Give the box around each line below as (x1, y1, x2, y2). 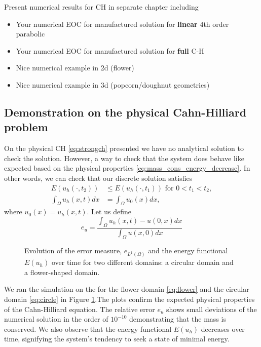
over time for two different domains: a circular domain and (51, 257, 234, 267)
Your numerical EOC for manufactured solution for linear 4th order (16, 18, 229, 29)
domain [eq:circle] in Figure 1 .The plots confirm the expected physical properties (4, 294, 255, 304)
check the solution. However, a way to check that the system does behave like (4, 152, 244, 163)
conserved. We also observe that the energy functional (4, 323, 172, 334)
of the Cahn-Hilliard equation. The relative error (4, 303, 155, 314)
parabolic (16, 28, 45, 39)
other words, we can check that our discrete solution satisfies (4, 172, 193, 183)
